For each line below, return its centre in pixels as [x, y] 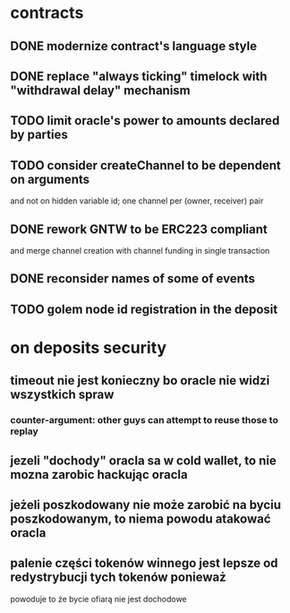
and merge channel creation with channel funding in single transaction [140, 250]
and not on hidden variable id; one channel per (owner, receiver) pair [137, 201]
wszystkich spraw [62, 395]
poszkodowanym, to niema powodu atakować [141, 519]
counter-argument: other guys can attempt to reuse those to [144, 420]
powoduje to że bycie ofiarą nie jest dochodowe [98, 599]
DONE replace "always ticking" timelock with [139, 76]
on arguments [50, 179]
